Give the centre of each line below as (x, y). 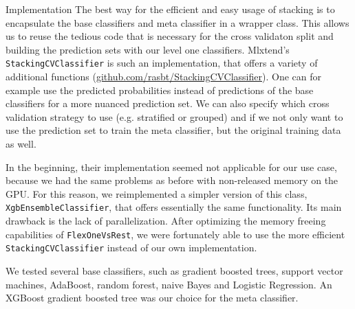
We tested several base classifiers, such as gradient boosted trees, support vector (174, 270)
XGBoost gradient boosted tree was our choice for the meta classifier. (152, 298)
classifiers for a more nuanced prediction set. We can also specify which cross (168, 103)
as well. (21, 144)
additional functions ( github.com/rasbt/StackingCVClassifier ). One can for (164, 77)
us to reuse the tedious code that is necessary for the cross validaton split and (170, 36)
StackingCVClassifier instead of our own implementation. (131, 248)
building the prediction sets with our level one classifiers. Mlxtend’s (148, 49)
